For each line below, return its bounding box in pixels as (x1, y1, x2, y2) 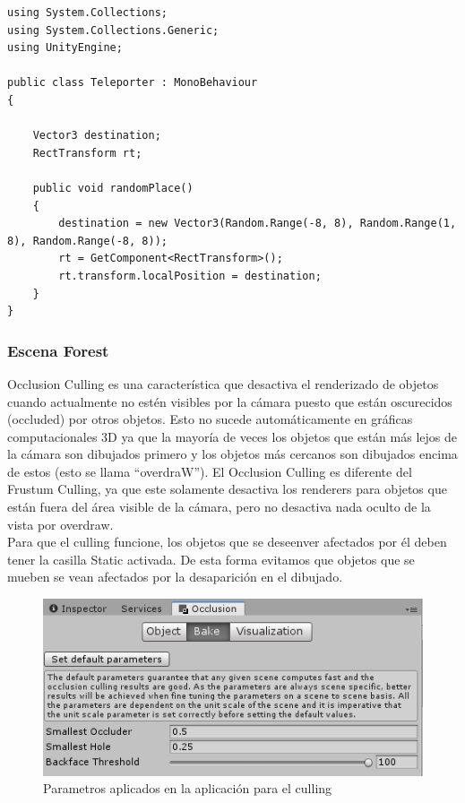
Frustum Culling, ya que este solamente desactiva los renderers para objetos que (7, 479, 447, 498)
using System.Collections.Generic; (7, 23, 220, 37)
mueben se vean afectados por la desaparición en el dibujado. (7, 567, 343, 586)
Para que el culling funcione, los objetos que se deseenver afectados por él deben (7, 532, 447, 551)
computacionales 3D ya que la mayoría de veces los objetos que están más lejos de (7, 427, 457, 445)
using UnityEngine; (7, 41, 123, 55)
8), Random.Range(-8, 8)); (7, 234, 168, 247)
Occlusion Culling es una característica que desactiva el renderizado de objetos (7, 374, 439, 393)
